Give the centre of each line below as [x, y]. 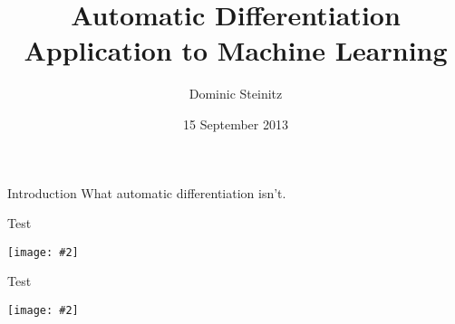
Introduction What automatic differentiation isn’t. [147, 192]
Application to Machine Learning [236, 50]
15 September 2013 [236, 124]
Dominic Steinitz [236, 94]
